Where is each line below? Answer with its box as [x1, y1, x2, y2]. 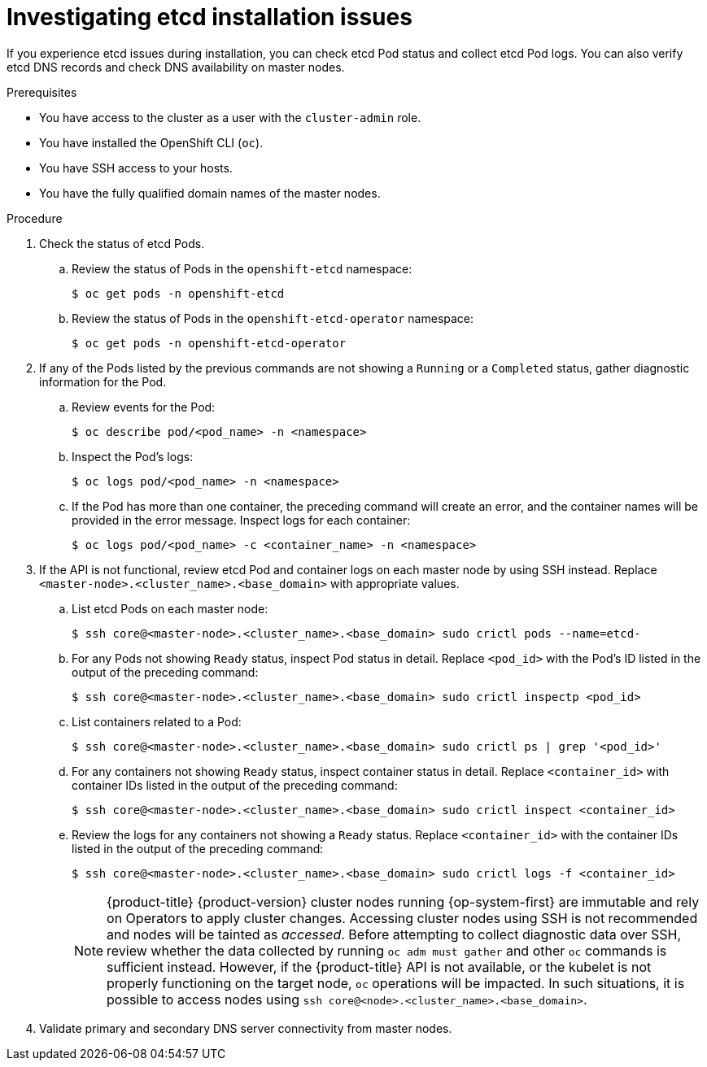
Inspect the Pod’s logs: [72, 449, 194, 464]
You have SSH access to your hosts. [39, 160, 233, 175]
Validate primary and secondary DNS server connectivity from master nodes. [39, 1021, 452, 1035]
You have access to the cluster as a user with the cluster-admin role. [39, 110, 421, 124]
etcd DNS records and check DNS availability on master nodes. [7, 59, 345, 74]
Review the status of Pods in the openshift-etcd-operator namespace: [72, 311, 474, 325]
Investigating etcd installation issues [7, 3, 412, 31]
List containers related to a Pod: [72, 714, 242, 729]
